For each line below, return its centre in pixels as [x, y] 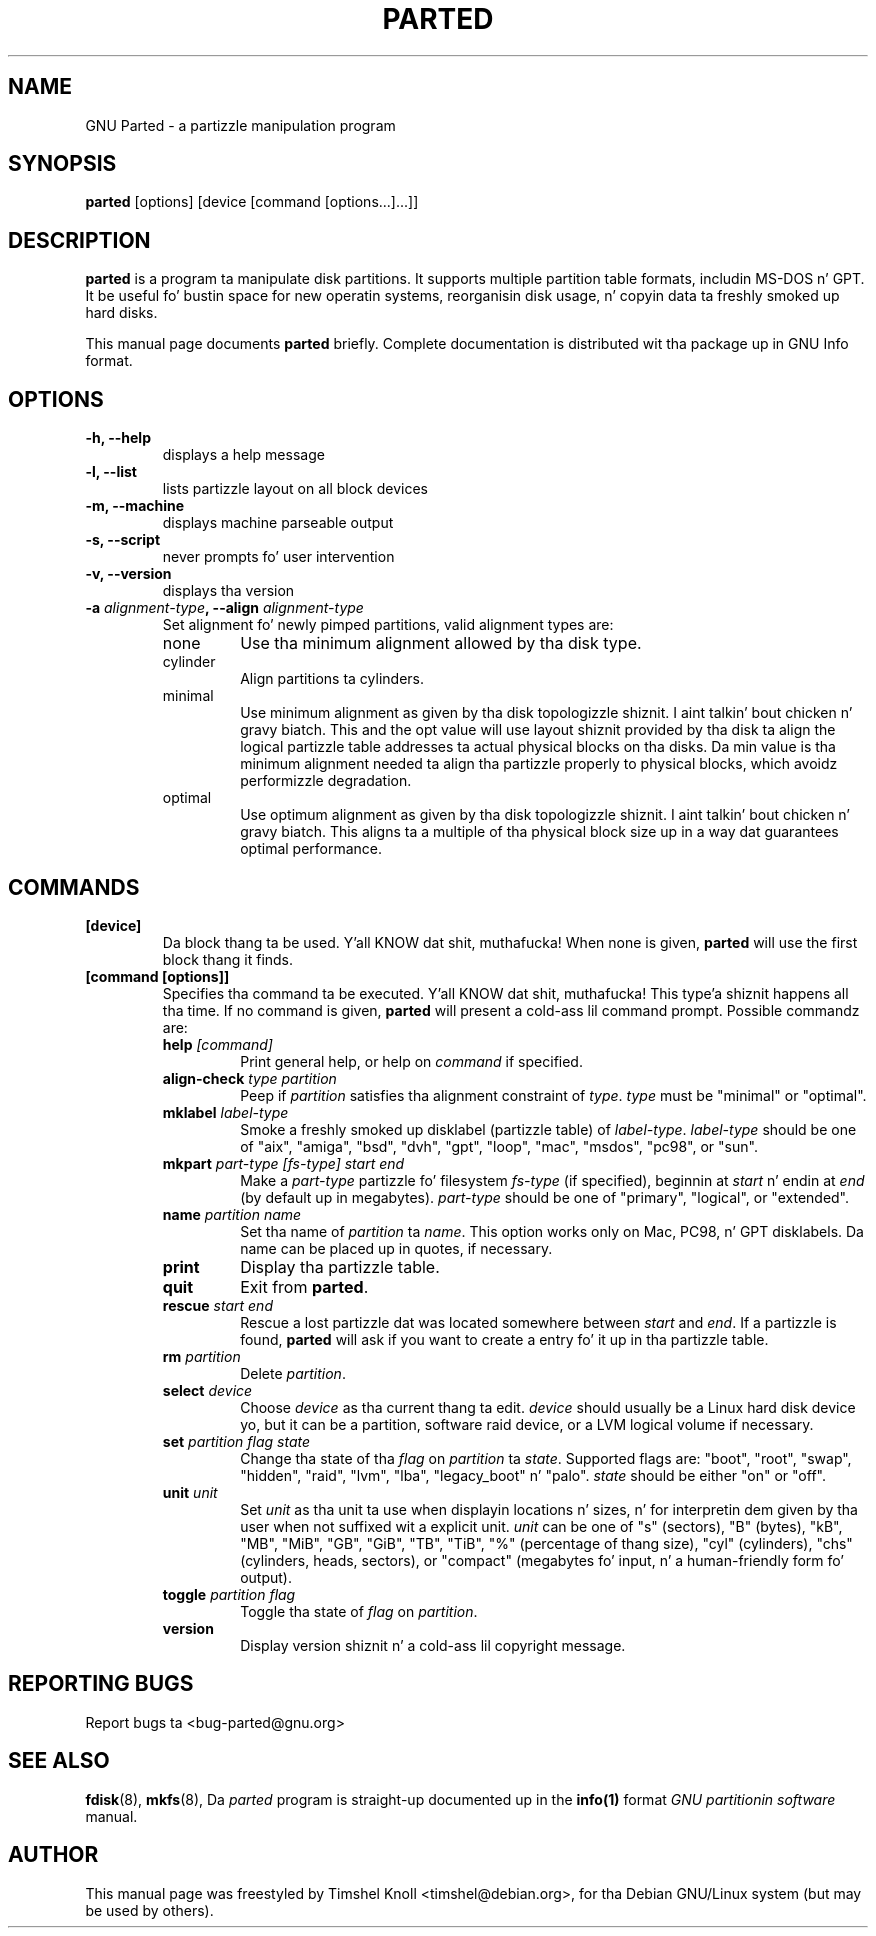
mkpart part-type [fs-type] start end [283, 1163]
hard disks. [121, 313]
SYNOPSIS [62, 164]
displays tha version [228, 591]
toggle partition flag [229, 1594]
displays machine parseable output [278, 523]
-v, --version [128, 574]
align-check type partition [249, 1078]
